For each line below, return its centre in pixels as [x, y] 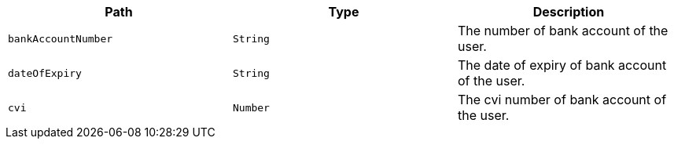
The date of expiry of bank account [562, 65]
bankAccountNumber [61, 38]
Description [569, 12]
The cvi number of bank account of [562, 100]
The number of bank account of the [563, 31]
